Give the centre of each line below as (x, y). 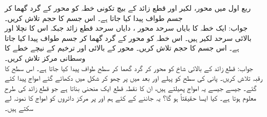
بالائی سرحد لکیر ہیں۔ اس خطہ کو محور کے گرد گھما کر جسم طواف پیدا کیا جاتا (128, 38)
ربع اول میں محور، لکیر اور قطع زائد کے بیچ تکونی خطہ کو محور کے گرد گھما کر (128, 8)
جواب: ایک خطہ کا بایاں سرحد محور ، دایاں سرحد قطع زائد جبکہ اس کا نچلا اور (126, 28)
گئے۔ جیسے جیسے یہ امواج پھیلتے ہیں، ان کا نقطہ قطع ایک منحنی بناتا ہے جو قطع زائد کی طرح (131, 88)
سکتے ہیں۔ (19, 108)
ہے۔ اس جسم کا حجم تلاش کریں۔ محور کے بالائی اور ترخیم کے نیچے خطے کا (122, 48)
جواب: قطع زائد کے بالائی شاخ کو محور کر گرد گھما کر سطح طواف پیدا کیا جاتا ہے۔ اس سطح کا (129, 68)
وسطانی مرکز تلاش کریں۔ (45, 57)
